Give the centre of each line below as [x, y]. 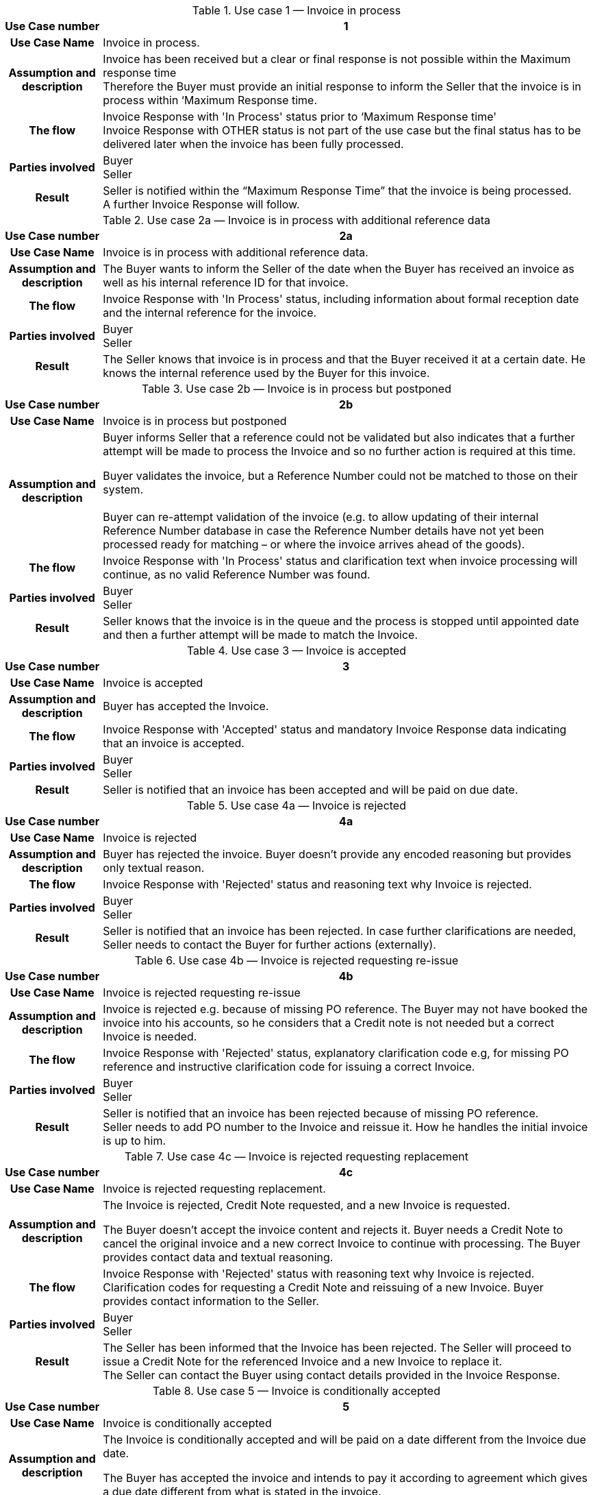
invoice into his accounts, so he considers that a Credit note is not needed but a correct [329, 1023]
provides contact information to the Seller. [211, 1301]
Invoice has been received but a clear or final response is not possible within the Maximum [337, 59]
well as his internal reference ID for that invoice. [226, 282]
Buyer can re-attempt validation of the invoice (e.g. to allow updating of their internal [321, 517]
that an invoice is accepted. [174, 743]
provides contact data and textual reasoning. [218, 1257]
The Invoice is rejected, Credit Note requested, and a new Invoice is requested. [306, 1205]
